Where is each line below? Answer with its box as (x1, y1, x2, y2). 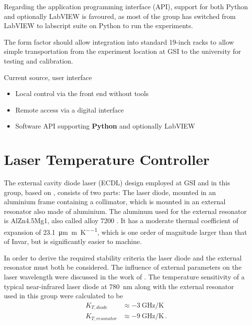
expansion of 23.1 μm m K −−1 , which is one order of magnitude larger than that (4, 226, 247, 237)
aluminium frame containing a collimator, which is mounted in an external (4, 196, 226, 207)
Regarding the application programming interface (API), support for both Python (4, 1, 248, 11)
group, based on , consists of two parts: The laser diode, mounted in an (4, 187, 216, 197)
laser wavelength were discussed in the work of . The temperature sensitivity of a (4, 272, 245, 282)
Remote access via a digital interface (15, 104, 124, 114)
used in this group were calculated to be (4, 291, 123, 301)
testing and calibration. (4, 55, 73, 65)
